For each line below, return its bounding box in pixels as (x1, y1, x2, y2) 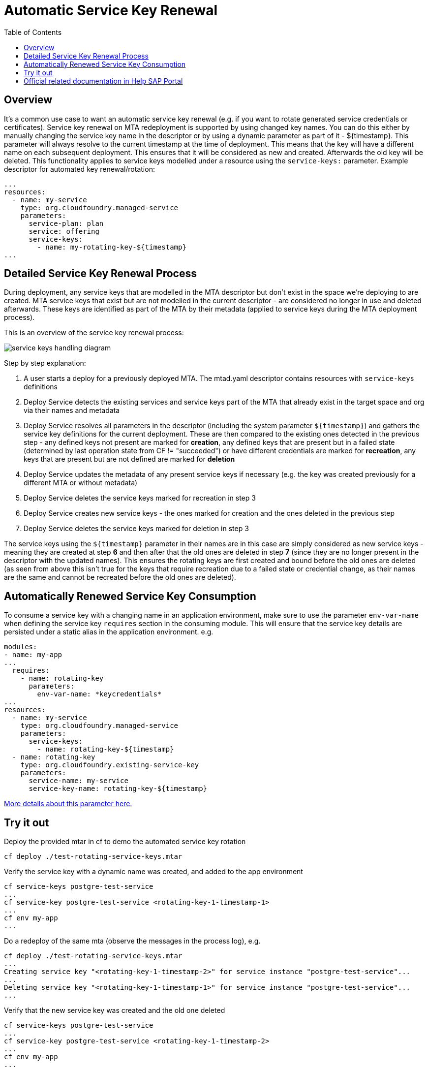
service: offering (29, 227, 99, 235)
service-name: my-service (29, 777, 128, 785)
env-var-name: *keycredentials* (37, 690, 162, 698)
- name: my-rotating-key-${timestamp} (37, 243, 186, 251)
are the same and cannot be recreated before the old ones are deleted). (4, 573, 236, 582)
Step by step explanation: (4, 359, 86, 368)
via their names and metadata (24, 406, 120, 415)
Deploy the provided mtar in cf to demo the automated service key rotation (4, 837, 246, 846)
